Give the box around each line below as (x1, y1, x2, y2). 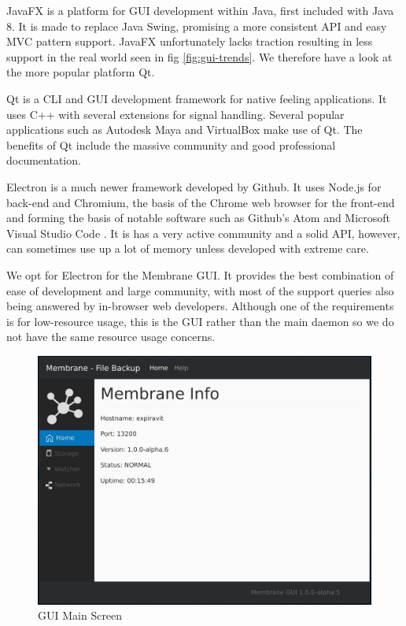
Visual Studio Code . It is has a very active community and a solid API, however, (6, 224, 400, 241)
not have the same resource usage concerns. (6, 328, 216, 345)
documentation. (6, 152, 81, 169)
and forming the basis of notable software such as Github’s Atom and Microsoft (6, 209, 391, 226)
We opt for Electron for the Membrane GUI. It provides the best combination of (6, 266, 394, 283)
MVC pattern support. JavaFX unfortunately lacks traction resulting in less (6, 33, 373, 50)
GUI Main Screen (38, 607, 123, 624)
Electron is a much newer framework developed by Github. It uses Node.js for (6, 178, 382, 194)
